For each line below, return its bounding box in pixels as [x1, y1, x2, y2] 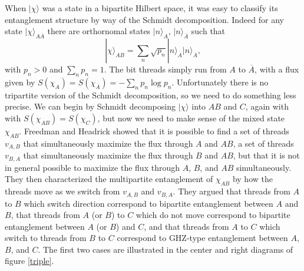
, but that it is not [233, 149, 300, 161]
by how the [232, 173, 273, 185]
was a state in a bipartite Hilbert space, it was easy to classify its [42, 2, 278, 14]
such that [191, 25, 226, 37]
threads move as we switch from [5, 185, 120, 197]
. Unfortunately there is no [171, 75, 269, 88]
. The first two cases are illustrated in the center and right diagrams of [38, 243, 293, 255]
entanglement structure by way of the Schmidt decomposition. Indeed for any [5, 13, 284, 25]
